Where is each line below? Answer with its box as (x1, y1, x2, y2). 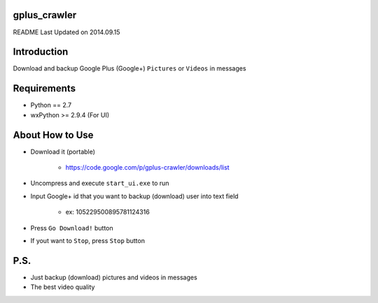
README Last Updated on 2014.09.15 (13, 28, 120, 36)
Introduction (13, 46, 69, 58)
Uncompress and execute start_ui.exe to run (30, 179, 169, 188)
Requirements (13, 82, 76, 94)
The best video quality (30, 283, 95, 291)
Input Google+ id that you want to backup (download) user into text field (30, 192, 239, 200)
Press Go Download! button (30, 223, 113, 232)
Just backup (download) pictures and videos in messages (30, 273, 197, 281)
